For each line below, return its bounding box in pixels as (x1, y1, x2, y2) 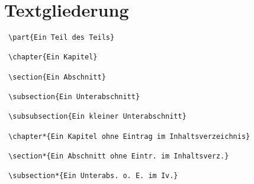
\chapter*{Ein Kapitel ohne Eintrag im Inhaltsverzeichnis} (8, 132, 250, 141)
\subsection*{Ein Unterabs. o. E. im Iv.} (8, 172, 178, 180)
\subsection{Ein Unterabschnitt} (8, 93, 140, 101)
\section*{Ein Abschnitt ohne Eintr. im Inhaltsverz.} (8, 152, 229, 160)
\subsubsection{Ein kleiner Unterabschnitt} (8, 112, 187, 121)
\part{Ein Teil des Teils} (8, 33, 115, 42)
